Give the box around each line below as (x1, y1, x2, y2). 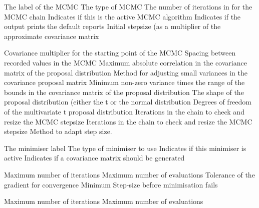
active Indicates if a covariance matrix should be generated (4, 152, 185, 163)
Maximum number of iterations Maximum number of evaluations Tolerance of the (4, 169, 255, 179)
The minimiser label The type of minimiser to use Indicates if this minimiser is (4, 142, 246, 153)
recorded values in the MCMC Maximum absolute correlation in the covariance (4, 57, 247, 67)
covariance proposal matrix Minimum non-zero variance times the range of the (4, 77, 245, 87)
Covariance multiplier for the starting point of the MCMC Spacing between (4, 47, 236, 58)
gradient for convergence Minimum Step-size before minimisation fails (4, 179, 218, 189)
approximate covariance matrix (4, 30, 99, 41)
